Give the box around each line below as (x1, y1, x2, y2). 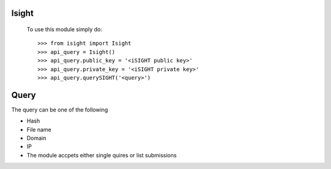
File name (26, 126, 51, 133)
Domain (26, 135, 47, 142)
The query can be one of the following (11, 106, 108, 113)
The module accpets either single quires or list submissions (26, 151, 177, 159)
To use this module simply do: (26, 26, 102, 33)
